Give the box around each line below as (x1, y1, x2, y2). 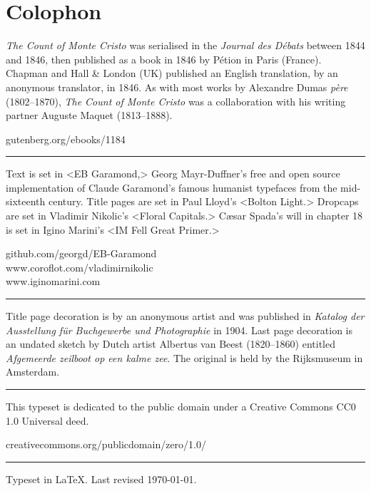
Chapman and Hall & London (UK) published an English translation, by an (6, 66, 338, 81)
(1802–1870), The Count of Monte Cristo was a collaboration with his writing (6, 93, 346, 108)
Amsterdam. (6, 364, 60, 379)
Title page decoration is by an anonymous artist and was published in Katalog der (6, 309, 365, 324)
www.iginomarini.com (6, 274, 101, 289)
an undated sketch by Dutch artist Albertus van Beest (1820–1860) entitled (6, 336, 335, 351)
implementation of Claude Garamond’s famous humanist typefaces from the (6, 180, 337, 195)
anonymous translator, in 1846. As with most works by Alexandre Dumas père (6, 79, 348, 94)
